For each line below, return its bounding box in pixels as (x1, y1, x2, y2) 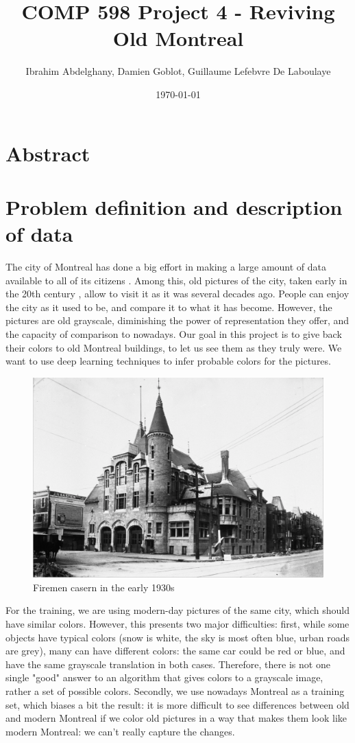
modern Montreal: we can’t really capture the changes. (5, 724, 235, 738)
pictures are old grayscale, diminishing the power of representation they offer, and (5, 313, 350, 328)
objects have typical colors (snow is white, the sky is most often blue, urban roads (5, 630, 350, 644)
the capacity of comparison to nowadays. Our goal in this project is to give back (5, 326, 342, 341)
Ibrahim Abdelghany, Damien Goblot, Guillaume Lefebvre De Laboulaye (25, 64, 331, 78)
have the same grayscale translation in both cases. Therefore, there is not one (5, 656, 330, 671)
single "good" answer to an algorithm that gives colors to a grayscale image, (5, 670, 323, 685)
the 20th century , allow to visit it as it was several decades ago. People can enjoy (5, 286, 350, 301)
